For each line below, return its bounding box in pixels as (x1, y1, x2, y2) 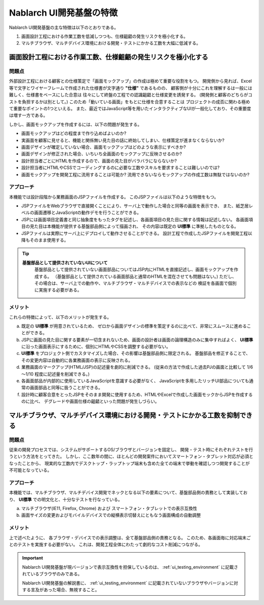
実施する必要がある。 (38, 287, 82, 293)
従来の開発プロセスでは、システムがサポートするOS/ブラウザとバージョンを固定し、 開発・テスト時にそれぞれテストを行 (9, 446, 253, 452)
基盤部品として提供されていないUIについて (22, 259, 108, 265)
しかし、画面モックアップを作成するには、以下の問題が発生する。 (9, 121, 142, 127)
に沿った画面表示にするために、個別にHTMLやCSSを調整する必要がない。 (21, 344, 171, 349)
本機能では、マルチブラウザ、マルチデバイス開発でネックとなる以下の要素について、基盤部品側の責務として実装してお (9, 489, 248, 495)
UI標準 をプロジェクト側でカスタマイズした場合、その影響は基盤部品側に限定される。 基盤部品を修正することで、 (21, 350, 250, 356)
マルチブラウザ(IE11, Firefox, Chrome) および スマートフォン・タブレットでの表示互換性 (21, 506, 198, 512)
